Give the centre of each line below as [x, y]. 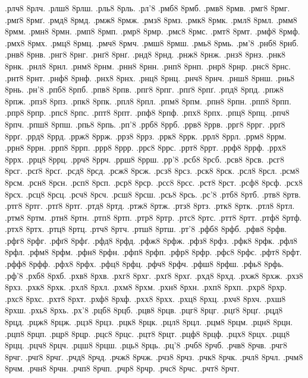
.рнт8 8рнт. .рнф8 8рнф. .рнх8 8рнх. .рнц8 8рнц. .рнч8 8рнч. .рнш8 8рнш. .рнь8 [150, 77]
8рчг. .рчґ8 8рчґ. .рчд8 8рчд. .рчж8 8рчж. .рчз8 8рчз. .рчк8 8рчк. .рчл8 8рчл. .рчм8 [154, 356]
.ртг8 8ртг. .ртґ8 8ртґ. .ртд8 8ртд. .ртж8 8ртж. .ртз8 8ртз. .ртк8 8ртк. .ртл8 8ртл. [150, 206]
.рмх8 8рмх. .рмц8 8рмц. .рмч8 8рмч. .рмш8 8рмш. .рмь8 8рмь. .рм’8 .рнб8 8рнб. [152, 42]
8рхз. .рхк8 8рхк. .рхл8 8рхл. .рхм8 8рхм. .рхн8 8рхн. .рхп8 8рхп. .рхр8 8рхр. [146, 287]
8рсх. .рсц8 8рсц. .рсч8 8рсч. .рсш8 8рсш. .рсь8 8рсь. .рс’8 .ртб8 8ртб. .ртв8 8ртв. [153, 194]
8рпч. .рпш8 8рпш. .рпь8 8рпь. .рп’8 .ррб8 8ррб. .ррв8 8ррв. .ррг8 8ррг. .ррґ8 [145, 124]
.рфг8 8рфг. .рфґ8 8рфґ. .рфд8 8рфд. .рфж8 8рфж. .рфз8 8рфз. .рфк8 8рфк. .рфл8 [151, 240]
